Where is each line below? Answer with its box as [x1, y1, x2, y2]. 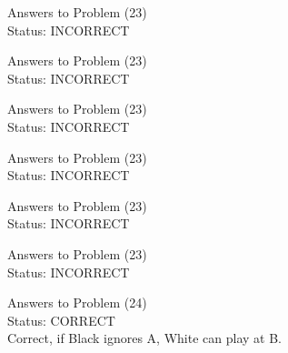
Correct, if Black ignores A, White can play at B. [7, 328, 282, 348]
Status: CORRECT [7, 310, 115, 329]
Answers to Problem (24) [7, 293, 147, 312]
